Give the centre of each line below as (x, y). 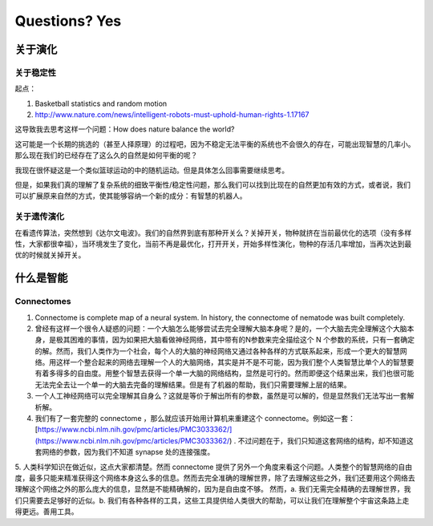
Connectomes (43, 301)
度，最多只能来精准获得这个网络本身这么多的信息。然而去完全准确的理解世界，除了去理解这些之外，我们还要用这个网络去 (215, 478)
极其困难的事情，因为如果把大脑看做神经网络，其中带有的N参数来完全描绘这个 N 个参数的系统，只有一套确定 (235, 340)
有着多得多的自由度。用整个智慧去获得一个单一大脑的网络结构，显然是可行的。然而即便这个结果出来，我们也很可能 (225, 374)
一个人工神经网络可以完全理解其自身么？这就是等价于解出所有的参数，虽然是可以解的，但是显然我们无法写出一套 (221, 396)
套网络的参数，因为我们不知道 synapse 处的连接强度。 (125, 452)
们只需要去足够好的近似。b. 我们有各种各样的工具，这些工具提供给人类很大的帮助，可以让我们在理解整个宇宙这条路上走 (212, 500)
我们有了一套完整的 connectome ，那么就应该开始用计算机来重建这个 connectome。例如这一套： (195, 419)
